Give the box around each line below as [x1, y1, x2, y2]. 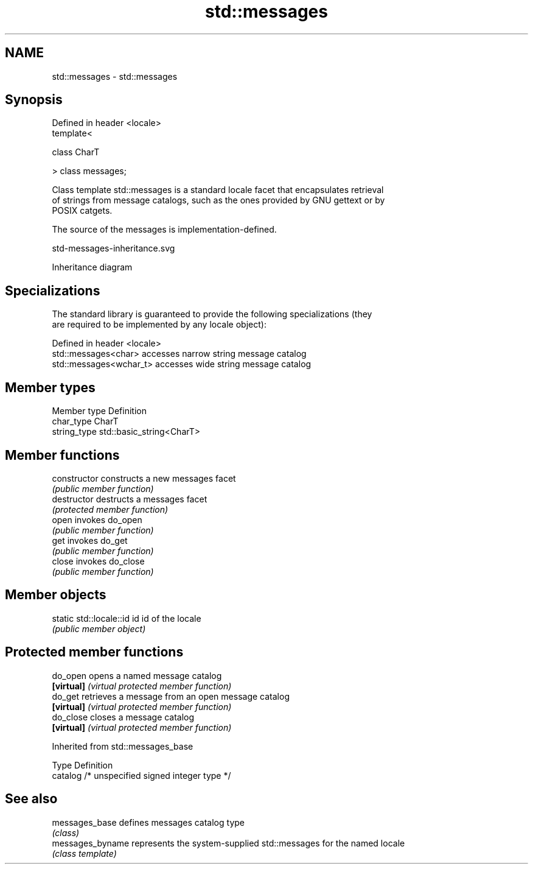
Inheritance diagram [52, 262, 133, 273]
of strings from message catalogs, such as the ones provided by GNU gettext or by [52, 195, 385, 206]
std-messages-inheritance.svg [52, 243, 175, 254]
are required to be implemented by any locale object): [52, 319, 266, 330]
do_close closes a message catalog [52, 711, 195, 722]
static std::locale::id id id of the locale [52, 613, 201, 624]
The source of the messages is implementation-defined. [52, 224, 277, 235]
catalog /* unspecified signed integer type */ [52, 770, 231, 781]
